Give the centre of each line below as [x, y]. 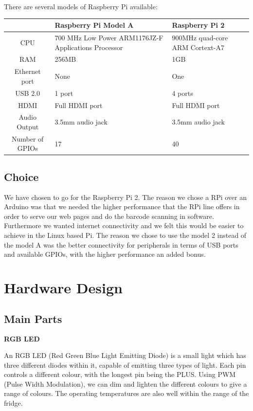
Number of [28, 138]
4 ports [182, 93]
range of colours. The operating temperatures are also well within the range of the [126, 393]
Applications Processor [89, 47]
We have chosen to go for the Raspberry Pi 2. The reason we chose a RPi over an [125, 197]
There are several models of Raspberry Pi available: [81, 6]
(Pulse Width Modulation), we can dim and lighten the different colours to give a [126, 384]
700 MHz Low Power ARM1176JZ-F [109, 37]
